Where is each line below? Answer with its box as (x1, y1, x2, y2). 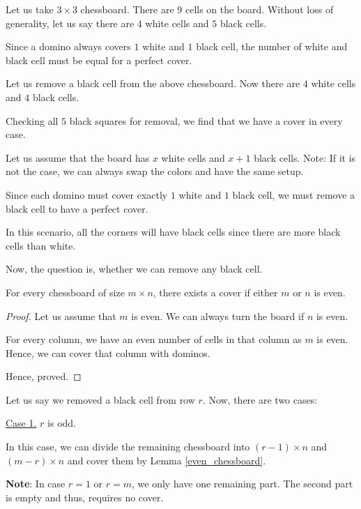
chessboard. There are (80, 2, 174, 16)
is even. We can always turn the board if (131, 308, 305, 323)
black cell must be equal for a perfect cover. (6, 52, 192, 67)
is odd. (47, 416, 76, 430)
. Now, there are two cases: (202, 392, 318, 407)
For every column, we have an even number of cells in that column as (6, 332, 302, 347)
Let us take (6, 2, 54, 16)
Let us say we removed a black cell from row (6, 392, 195, 407)
